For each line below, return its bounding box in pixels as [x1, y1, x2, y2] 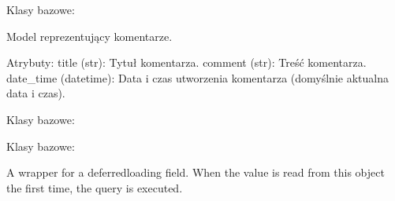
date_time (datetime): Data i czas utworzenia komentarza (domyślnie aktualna [6, 69, 389, 86]
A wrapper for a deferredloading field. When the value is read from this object [6, 164, 385, 181]
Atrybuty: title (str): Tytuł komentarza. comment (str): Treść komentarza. [6, 54, 367, 71]
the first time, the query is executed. [6, 179, 183, 196]
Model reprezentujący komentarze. [6, 27, 173, 44]
